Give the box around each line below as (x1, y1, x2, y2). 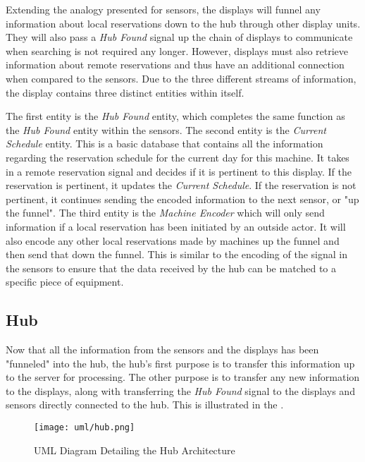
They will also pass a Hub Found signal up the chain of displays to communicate (6, 30, 353, 44)
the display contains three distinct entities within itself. (6, 85, 245, 99)
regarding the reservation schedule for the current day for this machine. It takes (6, 150, 349, 164)
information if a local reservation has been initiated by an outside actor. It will (6, 219, 346, 233)
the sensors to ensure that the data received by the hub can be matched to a (6, 260, 336, 275)
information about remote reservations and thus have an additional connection (6, 57, 345, 72)
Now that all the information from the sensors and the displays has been (6, 342, 319, 357)
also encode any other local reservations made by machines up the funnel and (6, 233, 340, 248)
